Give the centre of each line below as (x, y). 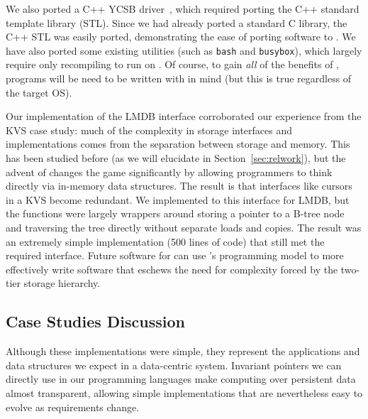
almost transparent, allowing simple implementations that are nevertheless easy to (184, 392)
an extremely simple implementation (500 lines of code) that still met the (165, 241)
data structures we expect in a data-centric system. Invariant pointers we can (174, 365)
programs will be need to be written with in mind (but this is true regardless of (179, 78)
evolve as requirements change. (73, 407)
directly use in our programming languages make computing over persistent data (181, 379)
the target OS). (39, 92)
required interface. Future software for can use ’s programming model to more (175, 255)
